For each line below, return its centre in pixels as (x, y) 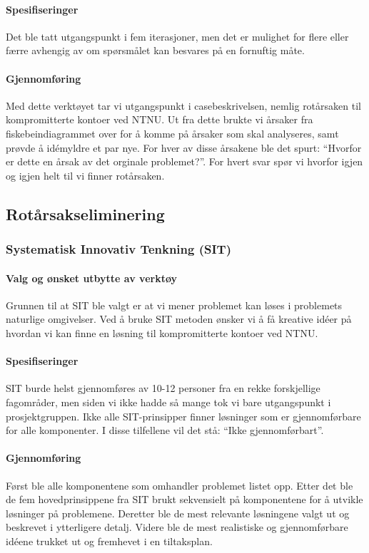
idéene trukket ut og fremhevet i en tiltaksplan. (109, 541)
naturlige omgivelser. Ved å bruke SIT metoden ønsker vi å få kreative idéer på (179, 319)
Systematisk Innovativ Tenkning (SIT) (119, 249)
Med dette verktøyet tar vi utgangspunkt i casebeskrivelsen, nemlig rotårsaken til (183, 105)
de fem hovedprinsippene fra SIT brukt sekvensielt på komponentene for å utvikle (184, 499)
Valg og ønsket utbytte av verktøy (92, 278)
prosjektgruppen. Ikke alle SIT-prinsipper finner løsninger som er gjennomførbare (183, 416)
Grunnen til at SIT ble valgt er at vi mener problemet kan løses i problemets (174, 305)
